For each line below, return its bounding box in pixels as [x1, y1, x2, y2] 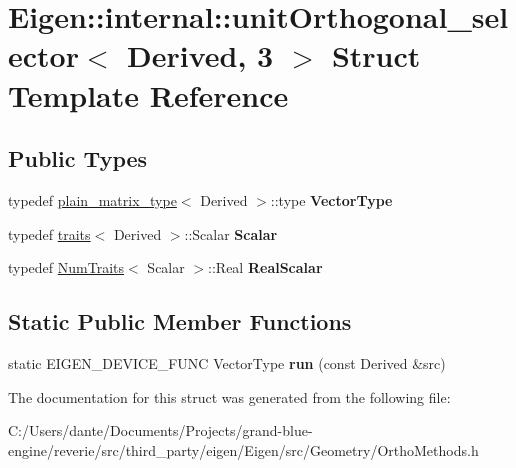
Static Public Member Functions [8, 306, 352, 337]
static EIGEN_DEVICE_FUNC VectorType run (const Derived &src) [8, 352, 446, 373]
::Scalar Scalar [184, 223, 278, 244]
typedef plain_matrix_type [8, 189, 177, 210]
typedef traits [8, 223, 91, 244]
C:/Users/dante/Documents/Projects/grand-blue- [8, 420, 313, 441]
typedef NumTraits [8, 257, 125, 278]
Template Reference [8, 74, 289, 115]
